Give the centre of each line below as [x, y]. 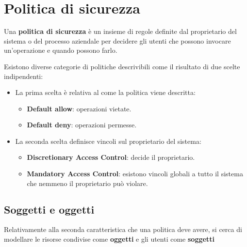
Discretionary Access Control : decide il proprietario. [111, 157]
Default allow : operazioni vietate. [79, 108]
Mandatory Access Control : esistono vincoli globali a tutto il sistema [135, 174]
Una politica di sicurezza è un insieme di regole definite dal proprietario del [120, 31]
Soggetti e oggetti [49, 209]
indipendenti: [24, 76]
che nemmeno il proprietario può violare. [87, 183]
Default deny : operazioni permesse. [82, 125]
